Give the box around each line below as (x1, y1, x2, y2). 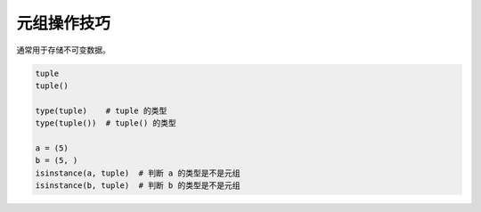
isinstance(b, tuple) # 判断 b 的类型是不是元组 (35, 181, 240, 191)
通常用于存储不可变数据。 (16, 45, 110, 55)
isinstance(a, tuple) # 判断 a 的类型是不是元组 (35, 167, 240, 178)
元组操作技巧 (16, 13, 111, 33)
